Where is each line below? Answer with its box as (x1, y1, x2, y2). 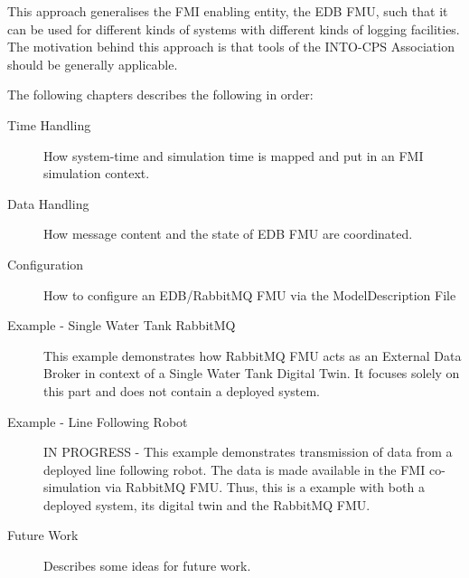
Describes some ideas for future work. (43, 556, 251, 575)
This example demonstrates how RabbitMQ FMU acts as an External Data (43, 346, 462, 365)
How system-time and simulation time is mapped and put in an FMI (43, 146, 424, 165)
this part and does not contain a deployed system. (43, 381, 321, 400)
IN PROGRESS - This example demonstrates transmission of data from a (43, 442, 453, 461)
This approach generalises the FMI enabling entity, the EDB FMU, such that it (7, 2, 448, 20)
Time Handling (7, 115, 91, 134)
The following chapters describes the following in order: (7, 85, 314, 104)
